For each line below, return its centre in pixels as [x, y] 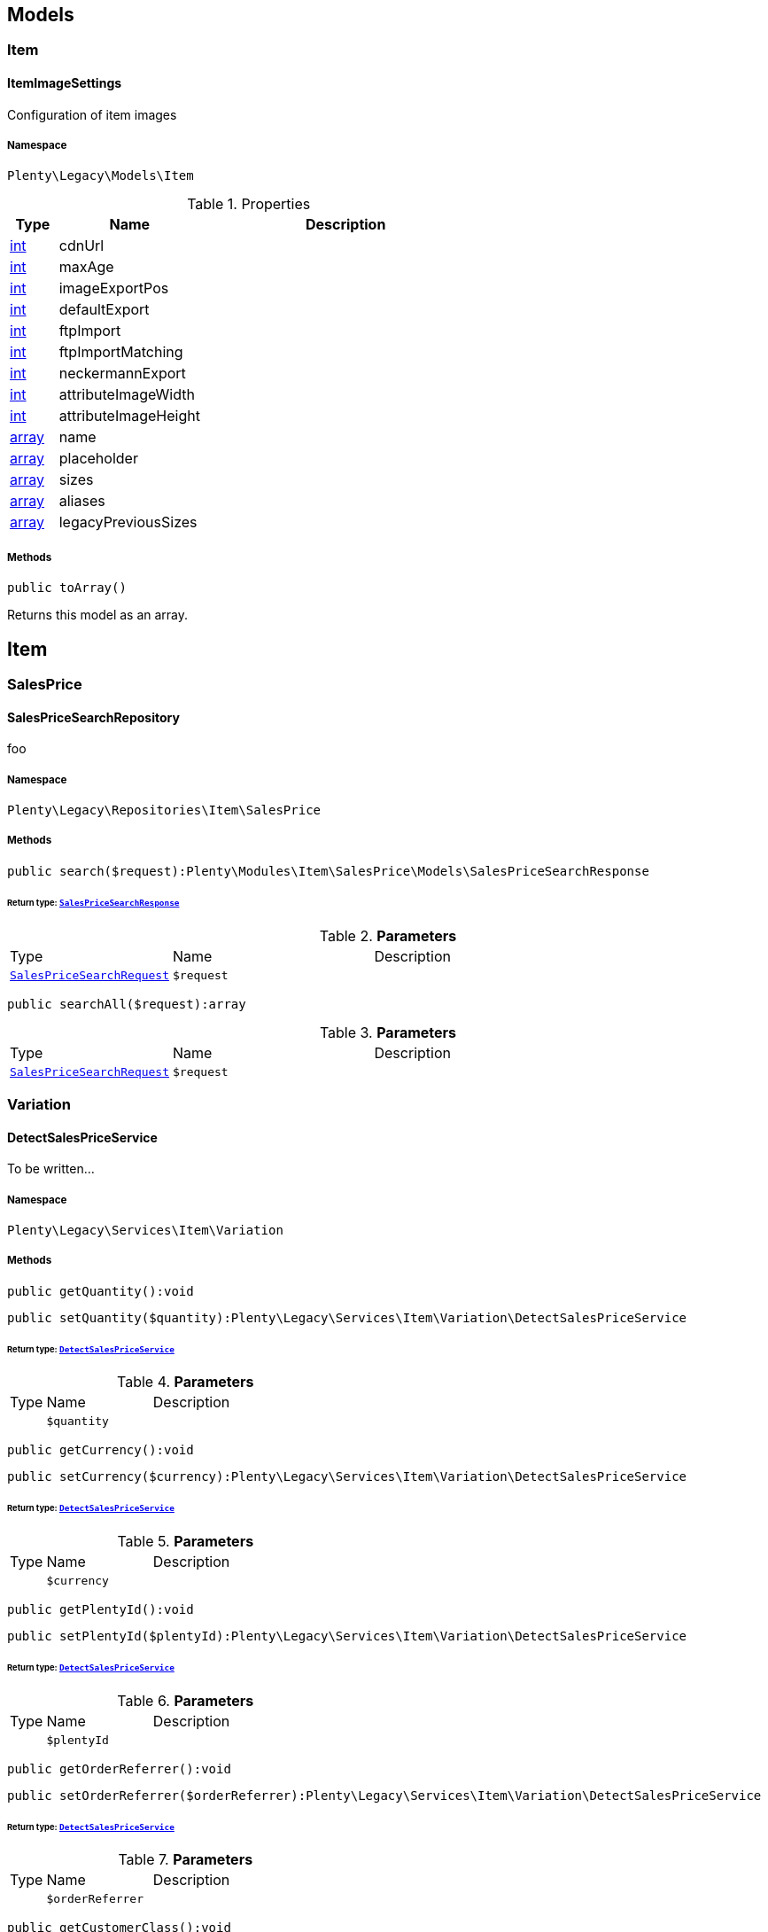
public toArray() [67, 588]
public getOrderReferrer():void [119, 1768]
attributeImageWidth [127, 395]
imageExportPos [114, 288]
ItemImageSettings [65, 83]
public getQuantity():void [101, 1291]
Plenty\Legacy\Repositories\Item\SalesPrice [164, 810]
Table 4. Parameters [186, 1382]
